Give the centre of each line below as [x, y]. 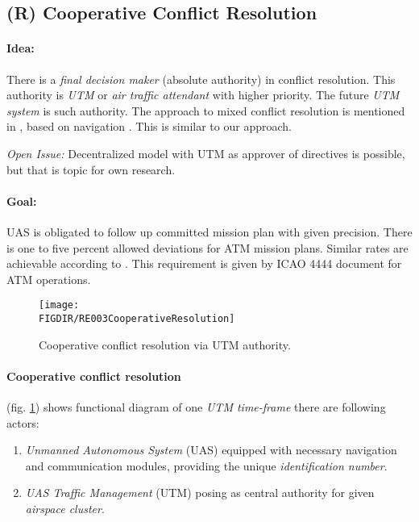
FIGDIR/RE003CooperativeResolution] [137, 318]
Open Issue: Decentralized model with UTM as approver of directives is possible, [206, 153]
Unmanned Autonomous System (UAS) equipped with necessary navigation [211, 450]
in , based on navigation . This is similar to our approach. [149, 126]
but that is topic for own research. [91, 169]
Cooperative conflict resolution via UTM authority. [165, 344]
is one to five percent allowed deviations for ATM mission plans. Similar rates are [207, 247]
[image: [59, 305]
